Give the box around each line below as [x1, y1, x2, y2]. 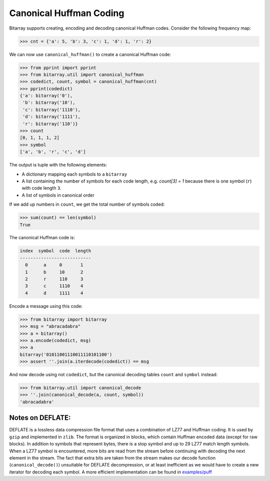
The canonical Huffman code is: [9, 235, 75, 241]
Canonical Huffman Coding [9, 8, 124, 19]
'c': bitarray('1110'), [22, 107, 81, 112]
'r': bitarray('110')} [22, 121, 78, 126]
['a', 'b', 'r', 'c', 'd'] [19, 149, 86, 155]
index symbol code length [19, 248, 91, 254]
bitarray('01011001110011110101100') [19, 352, 112, 357]
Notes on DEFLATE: [9, 414, 71, 422]
